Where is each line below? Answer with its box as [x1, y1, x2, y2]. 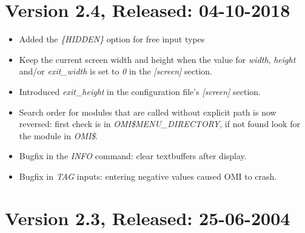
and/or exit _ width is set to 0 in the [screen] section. [19, 65, 212, 77]
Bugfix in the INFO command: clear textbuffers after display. [19, 149, 247, 162]
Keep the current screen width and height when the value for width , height [19, 53, 296, 65]
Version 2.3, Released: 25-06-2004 [5, 205, 290, 230]
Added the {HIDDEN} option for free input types [19, 33, 205, 45]
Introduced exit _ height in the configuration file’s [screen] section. [19, 85, 261, 97]
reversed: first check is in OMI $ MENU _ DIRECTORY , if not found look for [19, 117, 300, 130]
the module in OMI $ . [19, 129, 98, 142]
